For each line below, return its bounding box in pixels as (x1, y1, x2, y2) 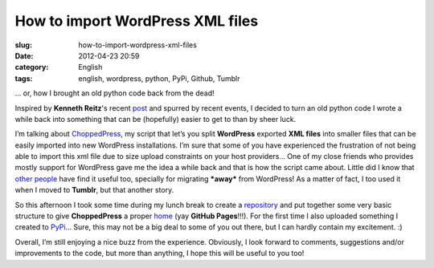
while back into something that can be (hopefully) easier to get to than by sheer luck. (14, 114, 297, 124)
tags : (14, 73, 33, 83)
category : (14, 63, 49, 72)
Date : (14, 51, 34, 60)
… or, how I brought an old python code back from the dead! (14, 88, 215, 98)
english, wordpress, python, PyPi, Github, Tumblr (78, 73, 240, 83)
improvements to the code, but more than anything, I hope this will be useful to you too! (14, 249, 305, 258)
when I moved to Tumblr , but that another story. (14, 185, 174, 195)
